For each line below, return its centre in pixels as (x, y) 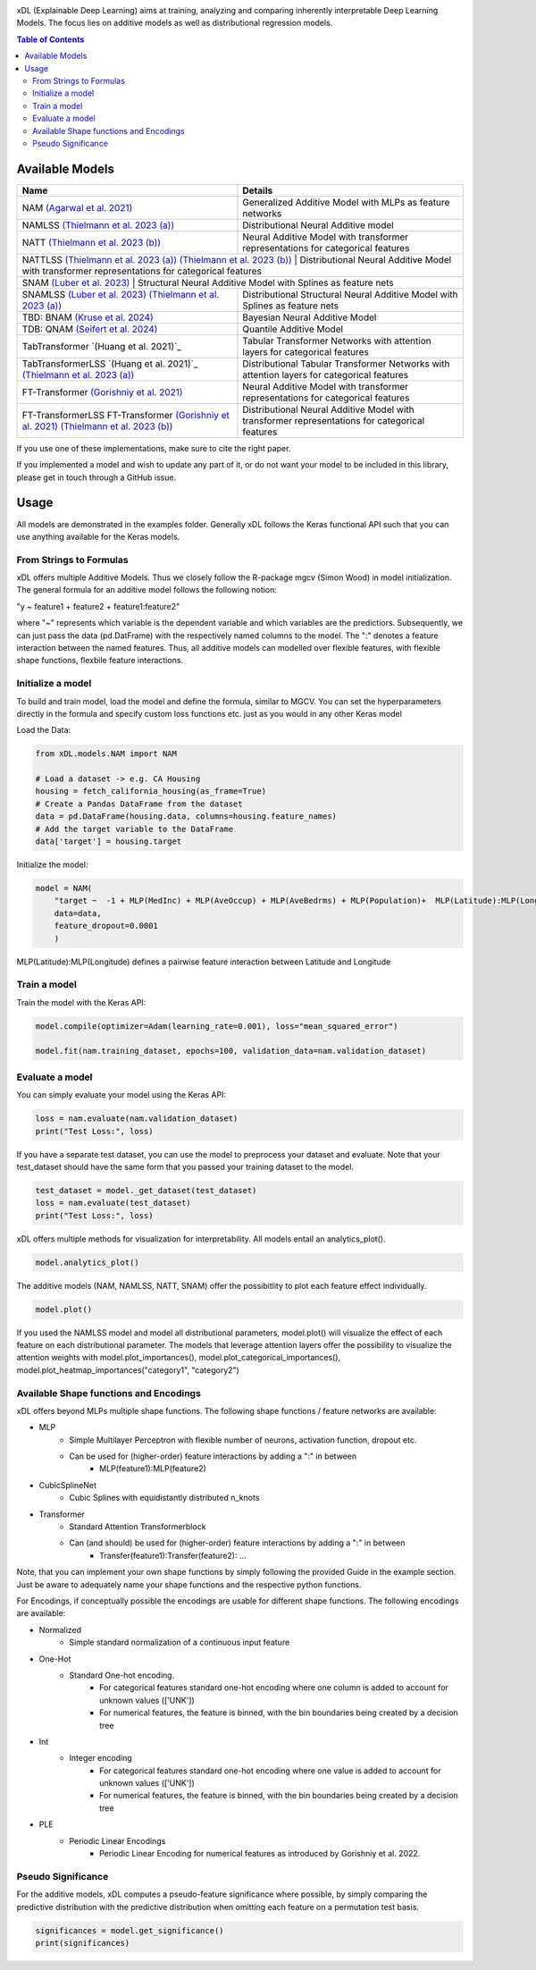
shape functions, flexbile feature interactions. (100, 661)
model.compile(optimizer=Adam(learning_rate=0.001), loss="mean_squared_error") (217, 1026)
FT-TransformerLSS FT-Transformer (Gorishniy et (126, 415)
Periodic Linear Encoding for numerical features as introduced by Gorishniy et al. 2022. (260, 1854)
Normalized (60, 1629)
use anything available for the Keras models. (98, 536)
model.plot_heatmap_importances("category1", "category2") (128, 1370)
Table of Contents (50, 39)
